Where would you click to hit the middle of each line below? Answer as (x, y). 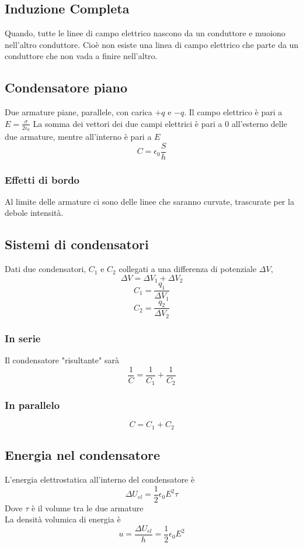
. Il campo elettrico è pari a (233, 112)
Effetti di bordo (42, 179)
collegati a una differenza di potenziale (188, 269)
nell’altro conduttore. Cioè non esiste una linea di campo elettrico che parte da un (152, 44)
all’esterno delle (259, 123)
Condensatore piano (66, 87)
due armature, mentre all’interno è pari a (78, 137)
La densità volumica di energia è (63, 519)
